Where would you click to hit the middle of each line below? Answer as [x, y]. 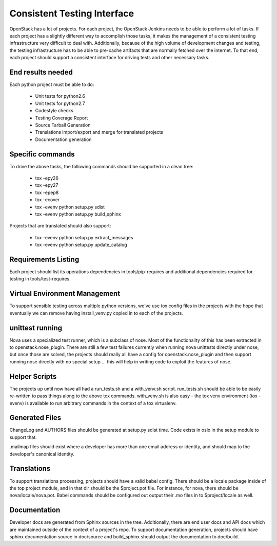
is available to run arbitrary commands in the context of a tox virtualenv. [101, 403]
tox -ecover [47, 200]
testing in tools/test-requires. [40, 279]
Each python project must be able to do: [52, 84]
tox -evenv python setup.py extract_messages [84, 237]
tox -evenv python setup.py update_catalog [81, 245]
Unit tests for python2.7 [60, 103]
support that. [23, 437]
